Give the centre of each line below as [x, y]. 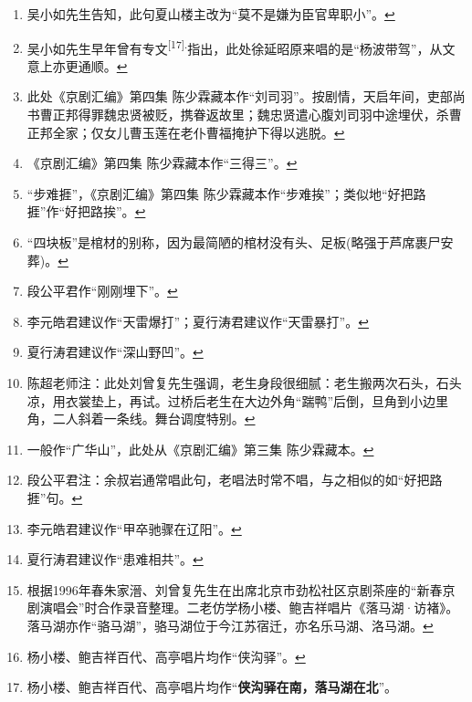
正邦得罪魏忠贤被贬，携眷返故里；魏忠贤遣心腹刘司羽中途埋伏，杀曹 [257, 115]
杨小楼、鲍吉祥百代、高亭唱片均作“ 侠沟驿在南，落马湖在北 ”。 [212, 687]
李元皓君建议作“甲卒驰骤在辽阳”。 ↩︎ [134, 528]
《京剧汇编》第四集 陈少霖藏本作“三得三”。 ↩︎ [162, 163]
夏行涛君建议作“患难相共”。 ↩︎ [115, 559]
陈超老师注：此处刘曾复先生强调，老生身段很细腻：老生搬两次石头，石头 [244, 382]
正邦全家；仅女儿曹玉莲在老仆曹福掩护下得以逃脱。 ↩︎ [186, 132]
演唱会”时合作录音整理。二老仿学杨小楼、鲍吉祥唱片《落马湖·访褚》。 [249, 608]
